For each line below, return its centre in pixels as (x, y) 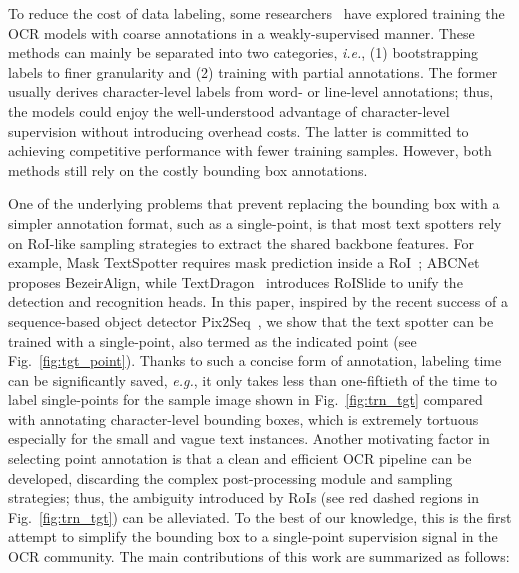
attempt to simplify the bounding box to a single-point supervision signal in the (253, 536)
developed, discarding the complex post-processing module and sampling (230, 477)
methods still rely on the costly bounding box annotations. (188, 169)
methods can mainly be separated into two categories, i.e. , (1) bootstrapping (243, 52)
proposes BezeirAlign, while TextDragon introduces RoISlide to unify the (235, 281)
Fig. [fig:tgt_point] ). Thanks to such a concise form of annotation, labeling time (255, 360)
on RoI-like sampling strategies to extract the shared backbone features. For (241, 242)
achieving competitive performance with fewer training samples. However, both (250, 150)
